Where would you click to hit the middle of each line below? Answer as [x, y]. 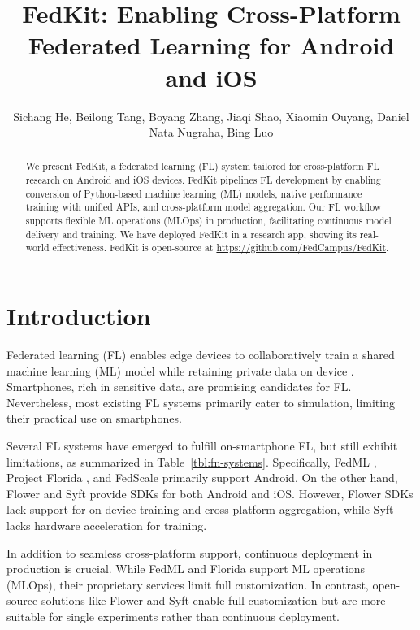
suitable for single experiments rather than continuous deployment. [173, 616]
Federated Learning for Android [211, 45]
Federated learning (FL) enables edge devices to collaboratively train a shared [201, 355]
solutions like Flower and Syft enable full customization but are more [213, 600]
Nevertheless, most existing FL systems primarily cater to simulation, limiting [201, 402]
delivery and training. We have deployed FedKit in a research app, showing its [191, 234]
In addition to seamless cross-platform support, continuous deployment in [190, 552]
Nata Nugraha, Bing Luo [211, 132]
